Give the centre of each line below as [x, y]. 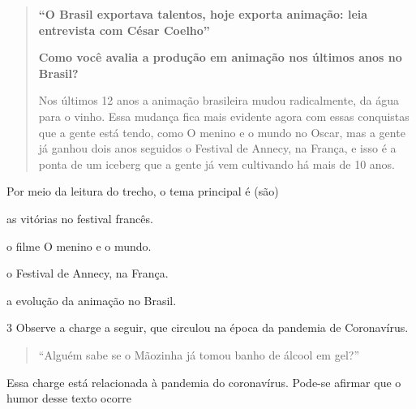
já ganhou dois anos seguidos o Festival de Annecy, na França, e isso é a [217, 148]
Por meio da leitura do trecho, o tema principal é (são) [143, 191]
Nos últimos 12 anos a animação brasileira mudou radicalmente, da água [219, 100]
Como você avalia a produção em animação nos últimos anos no [220, 57]
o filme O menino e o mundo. [79, 245]
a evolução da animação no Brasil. [92, 300]
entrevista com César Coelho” [124, 30]
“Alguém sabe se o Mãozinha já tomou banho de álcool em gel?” [199, 354]
